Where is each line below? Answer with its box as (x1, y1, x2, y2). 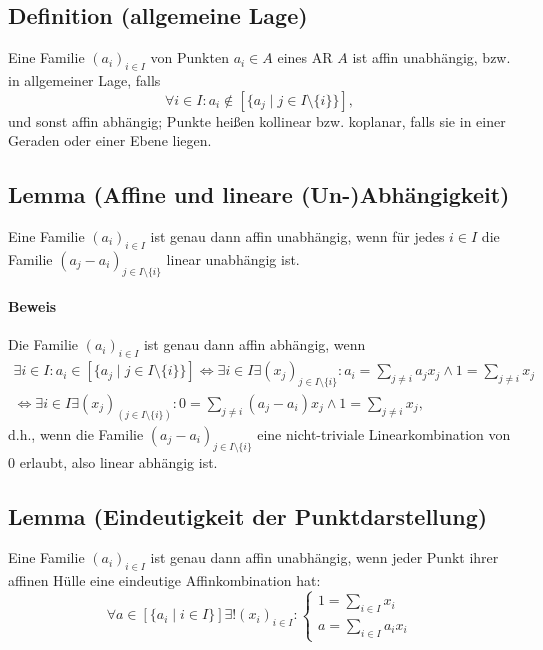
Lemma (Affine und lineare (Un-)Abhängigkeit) (8, 179, 510, 210)
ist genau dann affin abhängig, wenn (143, 334, 366, 355)
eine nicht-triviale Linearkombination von (257, 423, 511, 444)
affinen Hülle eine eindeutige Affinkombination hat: (8, 570, 321, 591)
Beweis (8, 296, 57, 317)
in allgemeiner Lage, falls (8, 70, 161, 90)
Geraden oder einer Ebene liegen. (8, 130, 212, 151)
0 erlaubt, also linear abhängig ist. (8, 451, 218, 472)
